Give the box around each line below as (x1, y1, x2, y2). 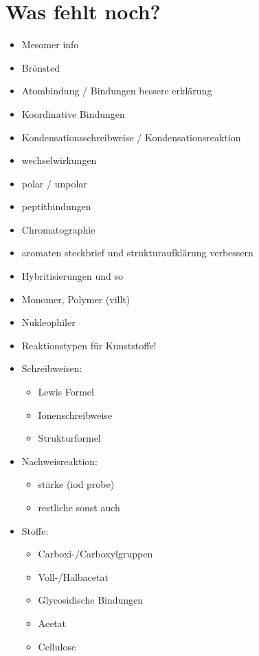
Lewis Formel (38, 385, 94, 399)
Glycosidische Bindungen (38, 593, 144, 607)
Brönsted (21, 60, 60, 74)
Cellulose (38, 639, 76, 653)
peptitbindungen (21, 199, 91, 214)
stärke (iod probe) (38, 477, 115, 491)
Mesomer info (21, 37, 79, 52)
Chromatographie (21, 222, 95, 236)
